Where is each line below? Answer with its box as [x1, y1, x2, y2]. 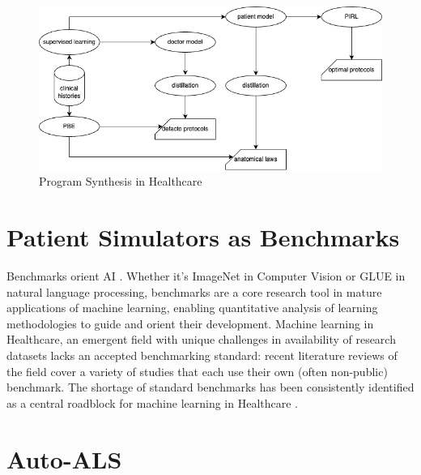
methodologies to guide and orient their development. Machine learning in [6, 315, 374, 332]
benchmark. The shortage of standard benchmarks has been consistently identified [6, 379, 415, 396]
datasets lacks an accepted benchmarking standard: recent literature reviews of [6, 347, 398, 363]
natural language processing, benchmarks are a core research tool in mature [6, 283, 382, 300]
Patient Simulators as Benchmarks [6, 220, 400, 254]
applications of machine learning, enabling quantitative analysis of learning [6, 299, 378, 316]
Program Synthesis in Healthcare [39, 173, 202, 190]
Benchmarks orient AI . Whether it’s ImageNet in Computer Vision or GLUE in [6, 267, 406, 285]
